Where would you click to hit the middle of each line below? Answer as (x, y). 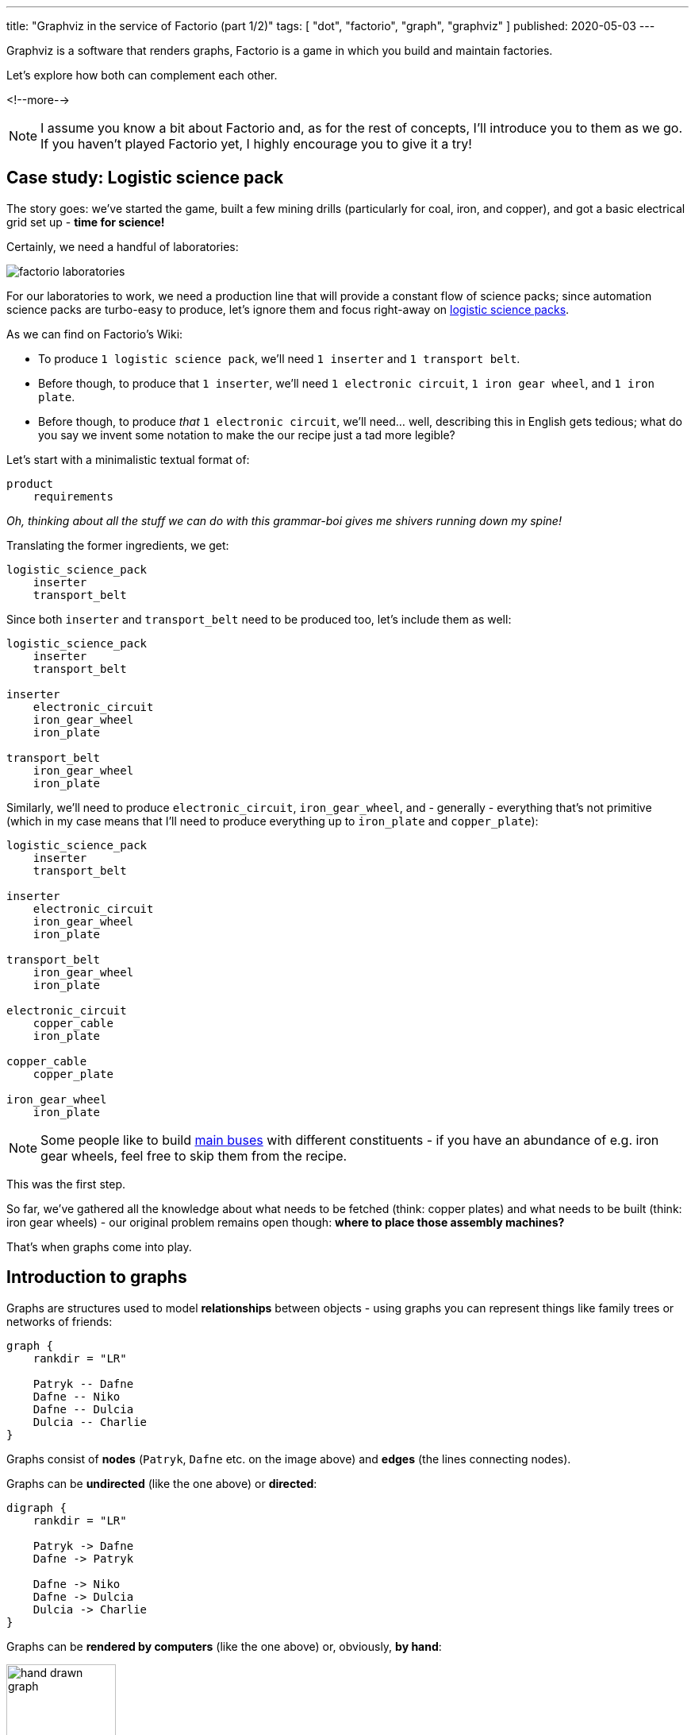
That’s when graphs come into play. (99, 1246)
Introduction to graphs (97, 1277)
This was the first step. (66, 1184)
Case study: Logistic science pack (145, 178)
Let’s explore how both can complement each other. (142, 75)
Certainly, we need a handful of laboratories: (123, 246)
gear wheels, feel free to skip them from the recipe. (194, 1155)
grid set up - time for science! (86, 222)
